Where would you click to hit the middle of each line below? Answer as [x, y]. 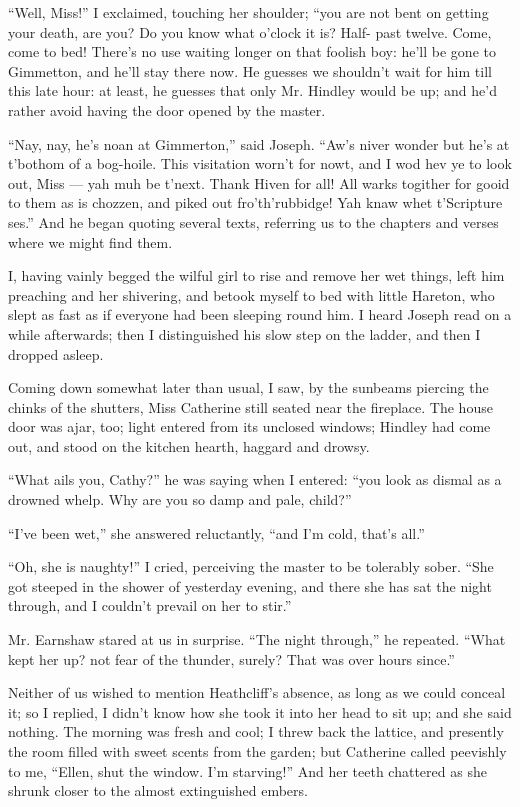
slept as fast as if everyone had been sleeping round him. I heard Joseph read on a [260, 314]
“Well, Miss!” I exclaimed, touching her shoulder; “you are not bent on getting [248, 12]
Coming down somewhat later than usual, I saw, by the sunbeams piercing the [248, 387]
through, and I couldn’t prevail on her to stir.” [150, 605]
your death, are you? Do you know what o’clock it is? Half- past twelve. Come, [250, 31]
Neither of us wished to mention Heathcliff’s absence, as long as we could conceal [257, 692]
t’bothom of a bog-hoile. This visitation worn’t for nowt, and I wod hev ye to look [260, 163]
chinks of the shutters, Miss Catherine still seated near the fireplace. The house [250, 406]
